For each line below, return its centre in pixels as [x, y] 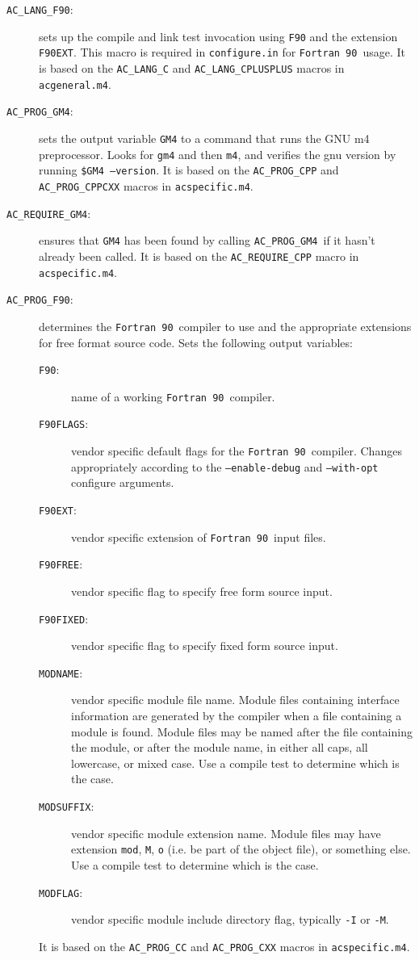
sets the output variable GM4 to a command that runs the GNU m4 [204, 138]
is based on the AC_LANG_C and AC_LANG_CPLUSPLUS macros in [192, 67]
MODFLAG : [61, 892]
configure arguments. [123, 482]
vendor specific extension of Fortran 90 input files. [199, 537]
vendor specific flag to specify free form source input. [202, 591]
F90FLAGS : [64, 423]
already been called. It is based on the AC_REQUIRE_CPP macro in [199, 256]
